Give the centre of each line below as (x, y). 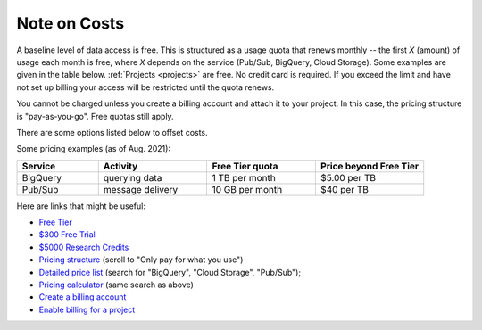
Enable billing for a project (87, 309)
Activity (120, 166)
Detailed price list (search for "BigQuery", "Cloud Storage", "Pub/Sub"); (170, 272)
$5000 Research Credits (84, 247)
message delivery (141, 189)
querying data (133, 177)
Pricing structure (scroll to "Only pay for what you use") (141, 260)
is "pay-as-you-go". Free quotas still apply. (95, 116)
